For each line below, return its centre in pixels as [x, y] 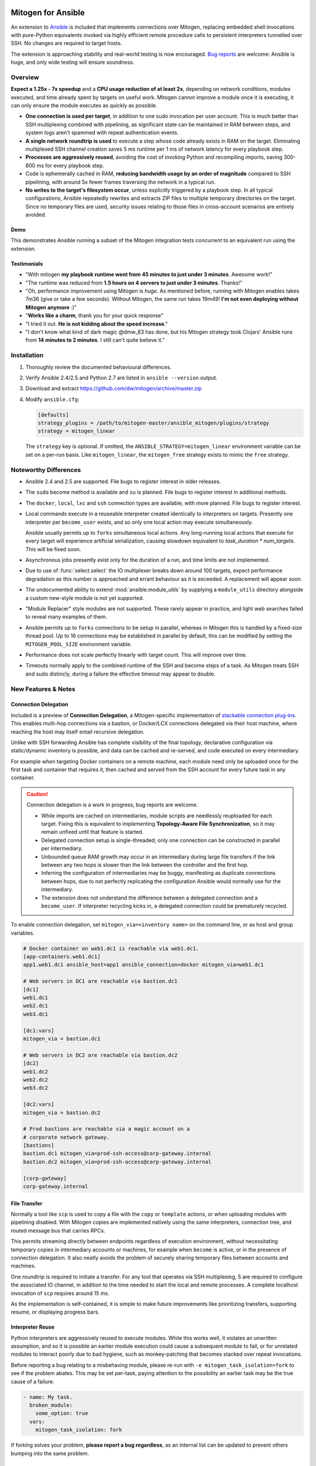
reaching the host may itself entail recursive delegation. [78, 732]
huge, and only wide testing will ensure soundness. [73, 62]
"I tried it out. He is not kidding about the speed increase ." [97, 324]
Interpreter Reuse [33, 1327]
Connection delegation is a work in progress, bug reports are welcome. [112, 805]
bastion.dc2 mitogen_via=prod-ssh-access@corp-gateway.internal [117, 1162]
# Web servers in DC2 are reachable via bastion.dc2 [100, 1055]
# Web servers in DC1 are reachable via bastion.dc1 [100, 981]
